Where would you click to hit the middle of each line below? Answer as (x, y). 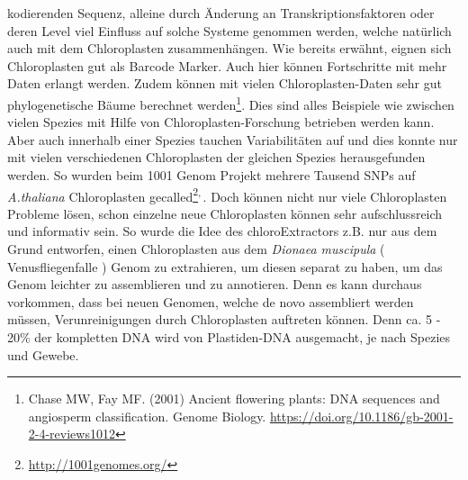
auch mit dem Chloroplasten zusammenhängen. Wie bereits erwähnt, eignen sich (229, 48)
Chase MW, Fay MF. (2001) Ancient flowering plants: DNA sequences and (234, 398)
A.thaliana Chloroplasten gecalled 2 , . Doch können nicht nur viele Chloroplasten (227, 195)
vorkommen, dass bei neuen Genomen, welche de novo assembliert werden (211, 301)
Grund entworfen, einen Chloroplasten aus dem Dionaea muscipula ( (196, 249)
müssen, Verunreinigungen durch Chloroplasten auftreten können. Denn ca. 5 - (224, 319)
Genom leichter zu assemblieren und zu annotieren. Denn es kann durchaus (215, 284)
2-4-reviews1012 (72, 434)
